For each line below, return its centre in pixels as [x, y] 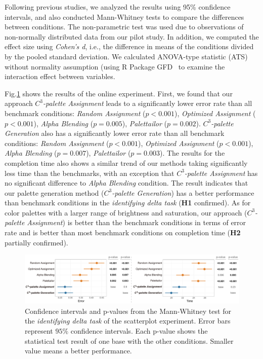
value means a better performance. [78, 351]
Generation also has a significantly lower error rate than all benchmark [115, 133]
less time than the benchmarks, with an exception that [90, 173]
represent [39, 330]
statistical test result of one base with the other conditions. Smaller [129, 340]
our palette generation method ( [54, 192]
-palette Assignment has [221, 173]
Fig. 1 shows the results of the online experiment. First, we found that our [119, 93]
